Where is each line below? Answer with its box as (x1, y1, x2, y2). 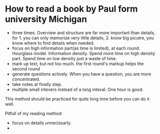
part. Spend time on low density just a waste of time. (12, 55, 117, 61)
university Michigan (5, 14, 87, 25)
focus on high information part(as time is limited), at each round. (12, 45, 140, 51)
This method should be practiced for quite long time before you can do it (5, 96, 150, 101)
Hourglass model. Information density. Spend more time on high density (12, 50, 156, 56)
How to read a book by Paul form (5, 3, 138, 15)
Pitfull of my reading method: (5, 110, 63, 116)
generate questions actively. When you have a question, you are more (12, 71, 151, 77)
